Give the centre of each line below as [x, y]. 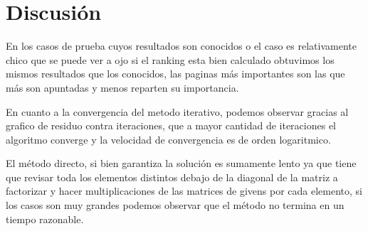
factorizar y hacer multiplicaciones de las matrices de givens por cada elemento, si [184, 191]
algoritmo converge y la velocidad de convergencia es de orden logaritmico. [168, 139]
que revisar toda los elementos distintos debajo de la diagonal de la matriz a [172, 177]
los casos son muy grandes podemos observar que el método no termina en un [175, 205]
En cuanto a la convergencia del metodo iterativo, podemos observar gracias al [177, 111]
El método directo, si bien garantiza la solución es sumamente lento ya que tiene [181, 163]
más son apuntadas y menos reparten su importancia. [122, 87]
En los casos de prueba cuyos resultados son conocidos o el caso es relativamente [181, 46]
